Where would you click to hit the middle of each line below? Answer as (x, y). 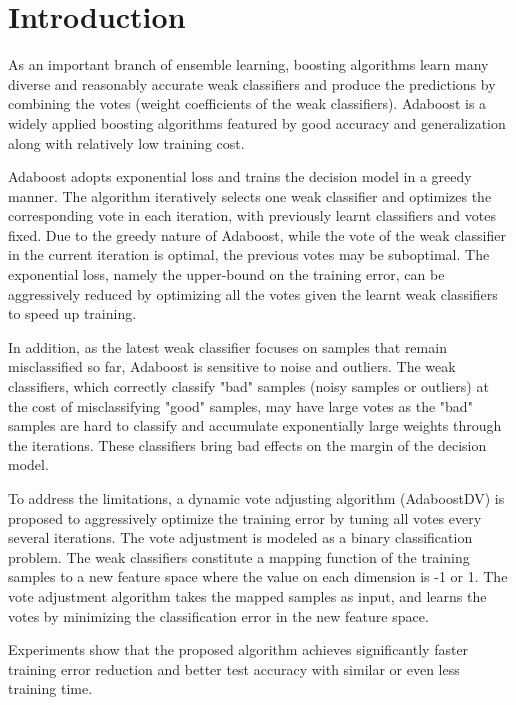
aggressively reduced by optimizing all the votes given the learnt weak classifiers (253, 293)
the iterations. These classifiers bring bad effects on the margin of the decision (247, 444)
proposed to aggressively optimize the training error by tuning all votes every (245, 517)
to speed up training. (72, 313)
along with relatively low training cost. (126, 142)
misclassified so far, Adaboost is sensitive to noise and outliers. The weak (232, 366)
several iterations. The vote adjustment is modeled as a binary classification (240, 537)
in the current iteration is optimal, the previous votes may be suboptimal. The (249, 254)
